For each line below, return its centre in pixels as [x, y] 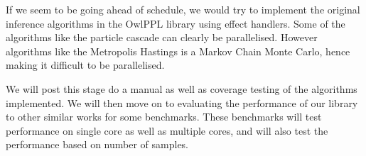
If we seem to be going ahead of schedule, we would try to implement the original [183, 9]
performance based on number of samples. [97, 144]
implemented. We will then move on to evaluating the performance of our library [182, 102]
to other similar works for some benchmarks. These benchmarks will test [164, 117]
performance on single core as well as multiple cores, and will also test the [167, 130]
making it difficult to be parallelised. [85, 65]
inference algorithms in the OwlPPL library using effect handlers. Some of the [176, 23]
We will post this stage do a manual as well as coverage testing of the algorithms [182, 88]
